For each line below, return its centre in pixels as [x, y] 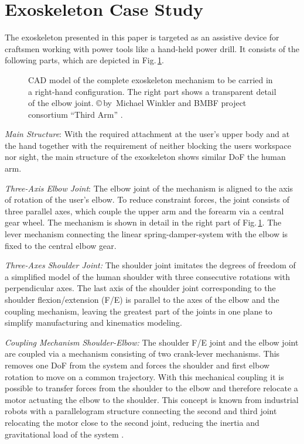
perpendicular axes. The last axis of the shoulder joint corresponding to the [140, 288]
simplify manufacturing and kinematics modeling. [93, 322]
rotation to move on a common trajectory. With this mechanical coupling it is [144, 376]
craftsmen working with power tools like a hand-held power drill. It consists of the [152, 48]
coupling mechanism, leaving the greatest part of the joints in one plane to [139, 311]
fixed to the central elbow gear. [61, 245]
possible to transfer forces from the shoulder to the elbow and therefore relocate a [151, 388]
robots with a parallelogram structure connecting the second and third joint [141, 411]
